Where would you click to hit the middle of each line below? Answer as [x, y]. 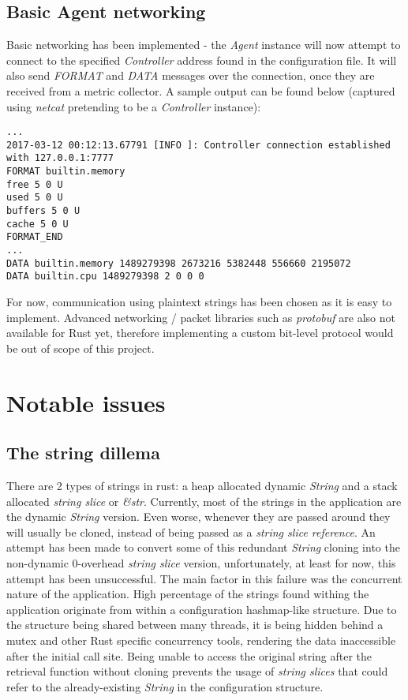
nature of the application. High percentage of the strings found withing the [188, 594]
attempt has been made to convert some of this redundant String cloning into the [203, 547]
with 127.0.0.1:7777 [60, 158]
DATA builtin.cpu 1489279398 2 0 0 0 [105, 277]
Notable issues [86, 402]
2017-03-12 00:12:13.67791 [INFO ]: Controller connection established [198, 145]
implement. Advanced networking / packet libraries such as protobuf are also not [201, 317]
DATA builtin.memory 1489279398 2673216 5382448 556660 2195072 [179, 263]
